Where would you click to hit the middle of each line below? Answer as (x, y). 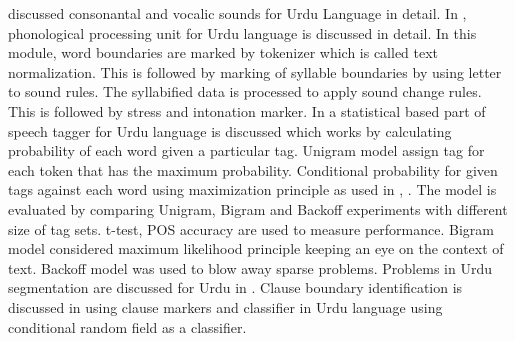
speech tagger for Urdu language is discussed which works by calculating (230, 130)
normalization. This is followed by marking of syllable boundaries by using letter (255, 71)
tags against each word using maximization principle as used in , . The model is (252, 189)
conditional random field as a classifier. (127, 326)
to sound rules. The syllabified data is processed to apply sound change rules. (245, 91)
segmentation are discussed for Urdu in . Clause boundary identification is (235, 287)
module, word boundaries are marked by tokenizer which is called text (223, 52)
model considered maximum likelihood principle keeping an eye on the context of (256, 248)
